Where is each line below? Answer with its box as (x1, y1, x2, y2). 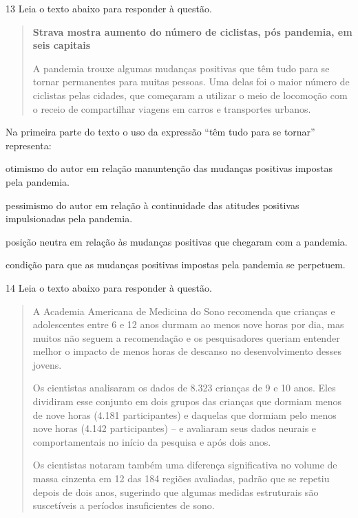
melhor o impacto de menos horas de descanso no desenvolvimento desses (32, 344, 342, 358)
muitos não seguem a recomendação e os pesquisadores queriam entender (32, 330, 340, 345)
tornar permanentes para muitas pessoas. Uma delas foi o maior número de (32, 74, 350, 89)
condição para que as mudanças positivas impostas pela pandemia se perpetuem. (6, 257, 346, 272)
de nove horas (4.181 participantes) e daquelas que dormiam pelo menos (32, 407, 337, 422)
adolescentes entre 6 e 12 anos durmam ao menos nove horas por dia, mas (32, 317, 344, 332)
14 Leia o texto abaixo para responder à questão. (6, 280, 212, 294)
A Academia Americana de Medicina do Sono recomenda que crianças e (32, 303, 335, 318)
